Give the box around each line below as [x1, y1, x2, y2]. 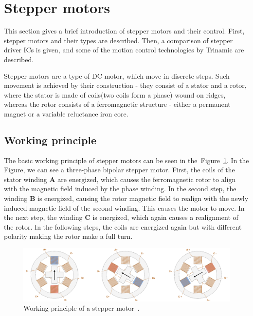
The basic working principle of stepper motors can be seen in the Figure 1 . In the [4, 155, 249, 165]
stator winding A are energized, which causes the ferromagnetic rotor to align [4, 174, 236, 184]
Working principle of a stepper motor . [23, 303, 140, 313]
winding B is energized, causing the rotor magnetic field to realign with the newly [4, 193, 249, 203]
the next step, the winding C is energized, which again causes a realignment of [4, 212, 238, 222]
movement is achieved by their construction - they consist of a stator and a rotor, [4, 80, 247, 90]
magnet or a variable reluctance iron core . [4, 108, 128, 118]
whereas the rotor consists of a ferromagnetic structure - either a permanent [4, 99, 231, 109]
